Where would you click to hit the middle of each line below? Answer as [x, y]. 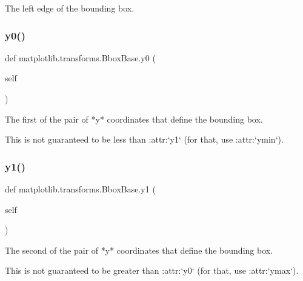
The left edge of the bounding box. [70, 8]
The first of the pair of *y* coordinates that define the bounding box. [134, 119]
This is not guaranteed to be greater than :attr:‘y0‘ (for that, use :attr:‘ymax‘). [152, 270]
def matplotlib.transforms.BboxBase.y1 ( [80, 189]
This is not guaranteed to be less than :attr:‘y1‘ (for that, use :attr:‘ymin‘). [144, 139]
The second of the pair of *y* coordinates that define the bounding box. [139, 250]
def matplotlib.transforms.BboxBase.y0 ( [80, 57]
